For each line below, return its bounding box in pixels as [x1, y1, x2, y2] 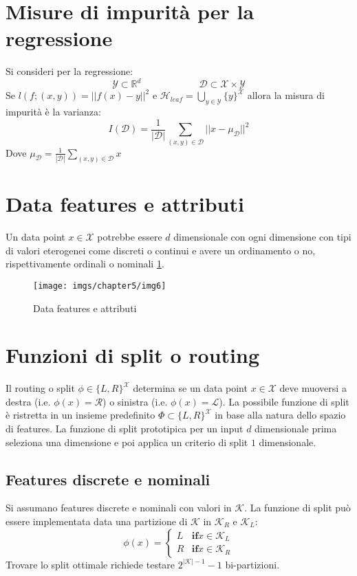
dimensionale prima [255, 421, 337, 436]
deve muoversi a [279, 381, 347, 395]
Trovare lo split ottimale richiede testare [6, 557, 175, 571]
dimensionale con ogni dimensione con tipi [173, 230, 351, 244]
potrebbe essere [97, 230, 162, 244]
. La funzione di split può [244, 500, 351, 515]
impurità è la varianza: [6, 104, 101, 119]
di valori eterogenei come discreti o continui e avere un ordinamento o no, [6, 243, 316, 257]
